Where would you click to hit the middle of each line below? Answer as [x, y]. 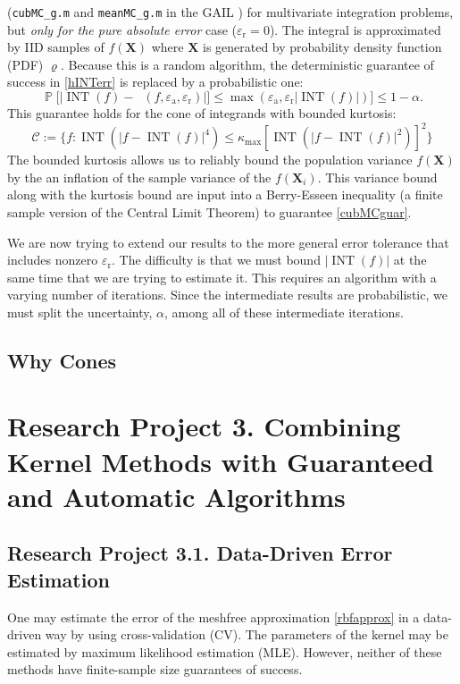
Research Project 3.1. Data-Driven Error [200, 553]
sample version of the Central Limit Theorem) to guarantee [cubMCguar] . [209, 211]
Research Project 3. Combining [204, 426]
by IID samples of [56, 47]
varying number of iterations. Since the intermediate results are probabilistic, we [227, 295]
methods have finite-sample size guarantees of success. [155, 669]
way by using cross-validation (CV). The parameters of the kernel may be [247, 634]
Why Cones [62, 360]
